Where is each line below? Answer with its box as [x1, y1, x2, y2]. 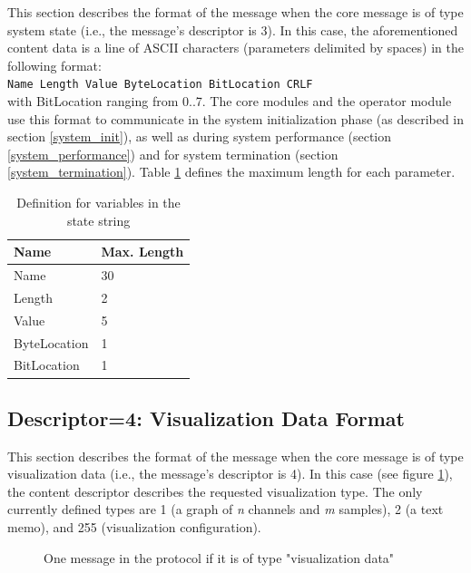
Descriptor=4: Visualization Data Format [7, 403, 405, 432]
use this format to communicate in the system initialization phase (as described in [7, 109, 465, 128]
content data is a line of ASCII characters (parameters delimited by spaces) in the [7, 38, 464, 57]
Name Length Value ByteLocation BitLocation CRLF [7, 78, 313, 92]
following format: [7, 55, 102, 74]
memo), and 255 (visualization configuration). [7, 518, 261, 537]
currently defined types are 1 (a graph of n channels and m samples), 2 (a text [7, 500, 444, 519]
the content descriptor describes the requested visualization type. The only [7, 481, 423, 500]
